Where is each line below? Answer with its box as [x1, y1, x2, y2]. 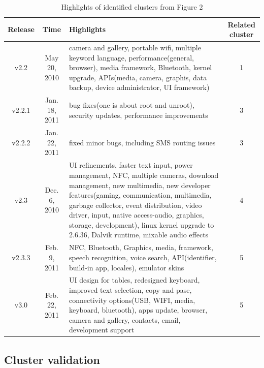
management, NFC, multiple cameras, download [69, 169, 219, 180]
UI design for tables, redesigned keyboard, [69, 274, 200, 285]
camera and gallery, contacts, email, [69, 314, 181, 325]
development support [69, 324, 135, 335]
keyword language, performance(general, [69, 52, 194, 63]
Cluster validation [4, 351, 100, 367]
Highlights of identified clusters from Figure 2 [61, 2, 203, 12]
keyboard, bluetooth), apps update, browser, [69, 304, 208, 315]
